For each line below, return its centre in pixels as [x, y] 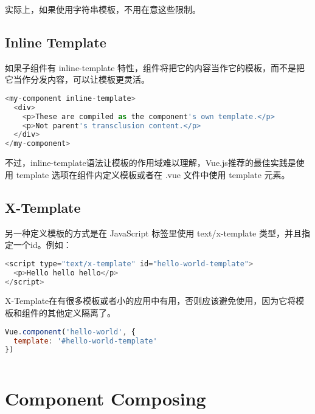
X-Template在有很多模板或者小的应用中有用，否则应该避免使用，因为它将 [151, 301]
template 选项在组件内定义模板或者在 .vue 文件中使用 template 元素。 [153, 174]
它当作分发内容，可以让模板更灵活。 [77, 79]
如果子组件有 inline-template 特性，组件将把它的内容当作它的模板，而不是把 [155, 67]
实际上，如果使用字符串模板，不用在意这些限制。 [103, 9]
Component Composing [106, 398]
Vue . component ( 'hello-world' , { [70, 332]
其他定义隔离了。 [81, 313]
